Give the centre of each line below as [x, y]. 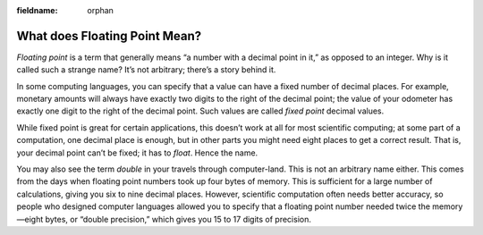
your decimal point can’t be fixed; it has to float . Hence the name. [137, 153]
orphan [100, 10]
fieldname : [37, 10]
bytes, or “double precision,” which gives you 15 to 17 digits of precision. [178, 219]
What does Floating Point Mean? [109, 36]
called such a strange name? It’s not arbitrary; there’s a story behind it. [146, 70]
